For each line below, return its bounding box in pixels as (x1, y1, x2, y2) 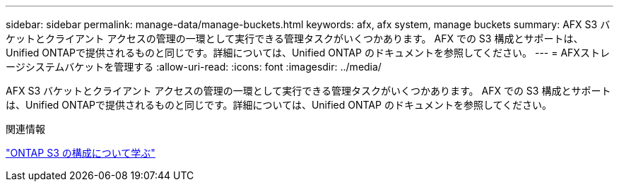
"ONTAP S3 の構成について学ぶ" (6, 147, 155, 159)
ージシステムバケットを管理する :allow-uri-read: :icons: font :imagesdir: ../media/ (6, 61, 382, 73)
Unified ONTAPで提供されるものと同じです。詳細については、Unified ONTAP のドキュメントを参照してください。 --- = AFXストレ (6, 47, 610, 59)
